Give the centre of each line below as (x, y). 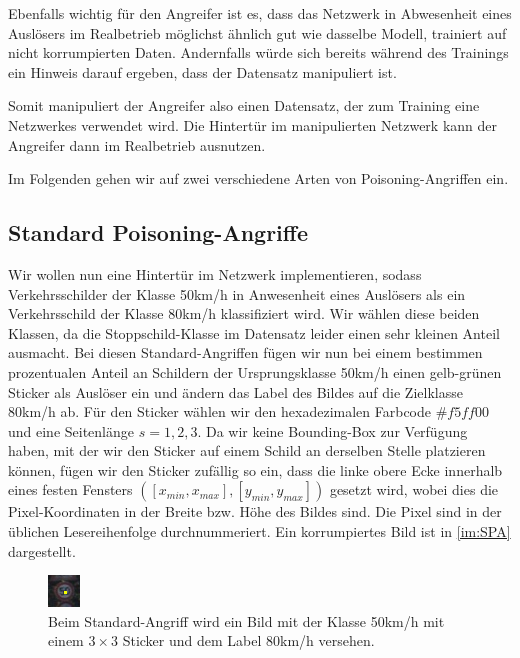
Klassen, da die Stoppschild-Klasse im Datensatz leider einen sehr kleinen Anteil (254, 332)
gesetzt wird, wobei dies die (414, 489)
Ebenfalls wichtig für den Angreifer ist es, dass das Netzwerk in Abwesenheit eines (260, 13)
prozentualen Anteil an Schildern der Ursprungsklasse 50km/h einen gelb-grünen (255, 371)
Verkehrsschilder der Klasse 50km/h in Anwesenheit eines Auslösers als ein (237, 293)
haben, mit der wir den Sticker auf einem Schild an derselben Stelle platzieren (247, 450)
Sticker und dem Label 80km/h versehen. (248, 640)
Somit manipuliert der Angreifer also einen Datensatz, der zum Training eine (244, 105)
